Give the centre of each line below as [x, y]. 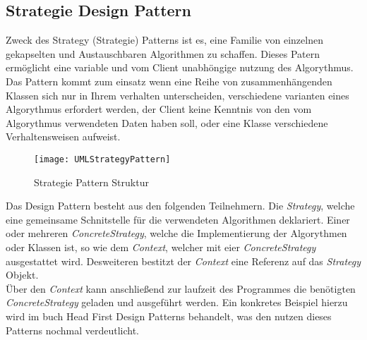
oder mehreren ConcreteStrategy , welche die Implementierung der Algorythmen [176, 233]
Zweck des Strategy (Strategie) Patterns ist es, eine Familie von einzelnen [164, 40]
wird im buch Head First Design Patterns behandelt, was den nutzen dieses [169, 316]
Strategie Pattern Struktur [91, 182]
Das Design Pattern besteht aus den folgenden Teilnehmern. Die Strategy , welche [180, 206]
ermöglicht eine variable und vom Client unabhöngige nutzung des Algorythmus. [180, 67]
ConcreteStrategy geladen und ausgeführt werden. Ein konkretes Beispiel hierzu [177, 302]
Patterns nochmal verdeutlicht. [72, 330]
